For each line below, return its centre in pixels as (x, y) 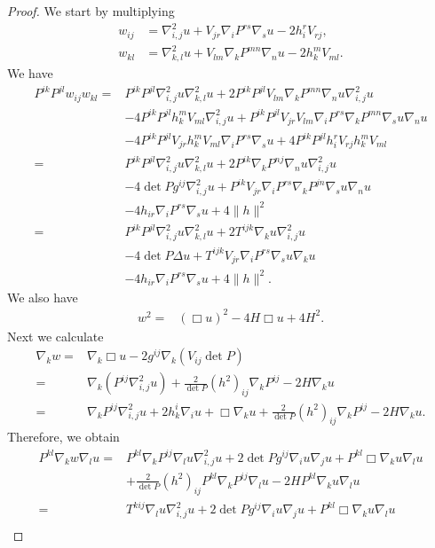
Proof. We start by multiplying (91, 11)
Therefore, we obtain (63, 437)
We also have (43, 297)
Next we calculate (55, 336)
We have (30, 73)
